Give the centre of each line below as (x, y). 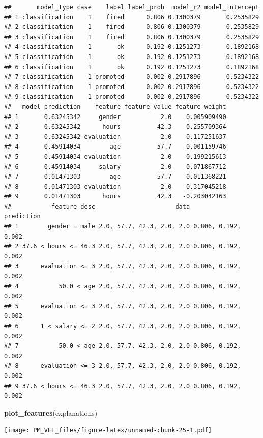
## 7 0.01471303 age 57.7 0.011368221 (115, 177)
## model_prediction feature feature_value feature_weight (115, 107)
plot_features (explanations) (51, 412)
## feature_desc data (97, 206)
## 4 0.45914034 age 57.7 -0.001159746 (115, 147)
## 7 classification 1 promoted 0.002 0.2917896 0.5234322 (132, 77)
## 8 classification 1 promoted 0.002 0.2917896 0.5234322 (132, 87)
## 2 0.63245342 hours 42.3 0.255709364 (115, 127)
